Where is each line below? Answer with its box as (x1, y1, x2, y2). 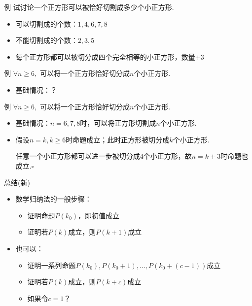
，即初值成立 (78, 210, 120, 220)
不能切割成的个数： (15, 35, 78, 45)
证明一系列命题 (27, 260, 76, 270)
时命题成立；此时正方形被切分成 (66, 134, 170, 144)
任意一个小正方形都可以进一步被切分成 (15, 151, 140, 161)
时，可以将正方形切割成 (80, 118, 156, 128)
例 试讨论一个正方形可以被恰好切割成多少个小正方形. (4, 2, 174, 12)
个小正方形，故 (143, 151, 192, 161)
